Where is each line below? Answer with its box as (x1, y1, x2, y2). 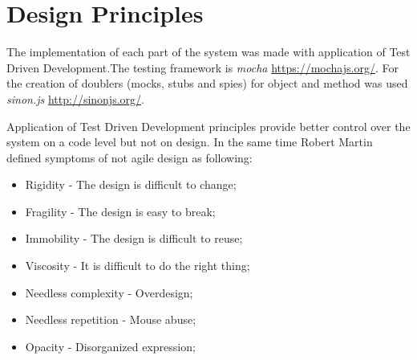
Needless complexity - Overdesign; (25, 284, 193, 301)
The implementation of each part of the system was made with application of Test (6, 43, 411, 60)
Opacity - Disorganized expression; (25, 337, 196, 354)
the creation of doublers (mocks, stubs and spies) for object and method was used (6, 75, 408, 92)
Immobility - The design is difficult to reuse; (25, 230, 243, 247)
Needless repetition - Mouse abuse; (25, 311, 196, 328)
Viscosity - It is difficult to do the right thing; (25, 257, 250, 274)
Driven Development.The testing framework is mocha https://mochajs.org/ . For (6, 59, 399, 76)
